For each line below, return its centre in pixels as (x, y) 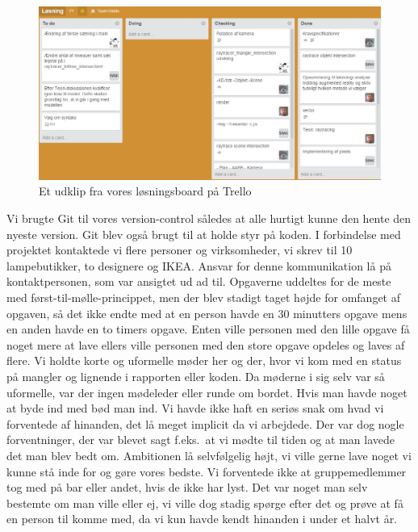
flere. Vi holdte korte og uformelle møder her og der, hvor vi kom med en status (204, 360)
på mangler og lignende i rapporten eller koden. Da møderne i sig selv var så (196, 377)
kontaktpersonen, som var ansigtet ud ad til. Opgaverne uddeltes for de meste (199, 281)
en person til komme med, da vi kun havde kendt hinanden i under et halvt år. (202, 519)
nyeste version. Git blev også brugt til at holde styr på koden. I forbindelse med (204, 234)
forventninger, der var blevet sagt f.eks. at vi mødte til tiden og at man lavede (201, 440)
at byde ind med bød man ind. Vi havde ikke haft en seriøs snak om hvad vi (195, 408)
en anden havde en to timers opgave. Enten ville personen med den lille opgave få (208, 329)
